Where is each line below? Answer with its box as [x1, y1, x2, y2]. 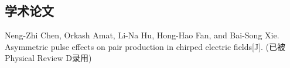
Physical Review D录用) [5, 52, 92, 64]
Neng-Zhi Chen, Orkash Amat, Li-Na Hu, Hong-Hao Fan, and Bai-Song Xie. [5, 29, 279, 41]
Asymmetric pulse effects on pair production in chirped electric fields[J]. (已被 [5, 40, 286, 52]
